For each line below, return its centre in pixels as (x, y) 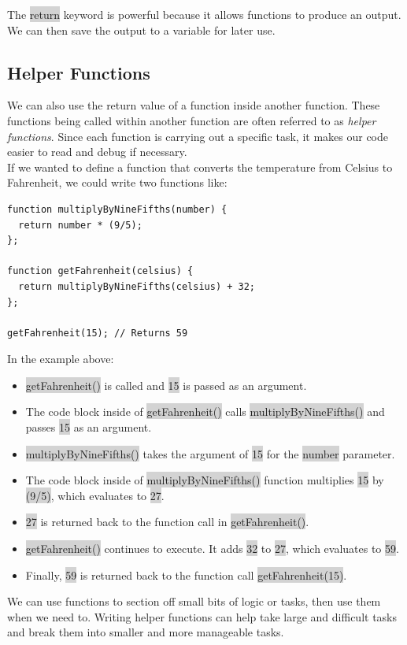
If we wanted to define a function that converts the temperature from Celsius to (200, 167)
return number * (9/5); (80, 225)
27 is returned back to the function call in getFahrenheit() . (167, 522)
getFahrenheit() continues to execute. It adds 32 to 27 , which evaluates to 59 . (212, 549)
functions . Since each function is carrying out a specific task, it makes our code (198, 136)
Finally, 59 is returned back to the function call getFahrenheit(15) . (186, 575)
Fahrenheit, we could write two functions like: (117, 182)
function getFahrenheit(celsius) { (100, 271)
